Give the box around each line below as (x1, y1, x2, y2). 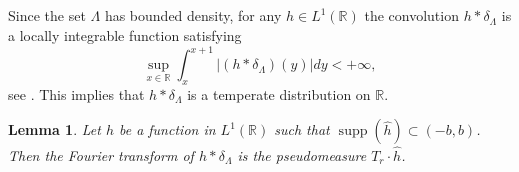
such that (274, 119, 330, 140)
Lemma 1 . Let (8, 119, 101, 140)
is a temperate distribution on (187, 83, 371, 104)
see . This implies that (8, 83, 145, 104)
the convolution (364, 5, 459, 26)
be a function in (118, 119, 216, 140)
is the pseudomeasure (237, 144, 367, 165)
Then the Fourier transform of (8, 144, 194, 165)
